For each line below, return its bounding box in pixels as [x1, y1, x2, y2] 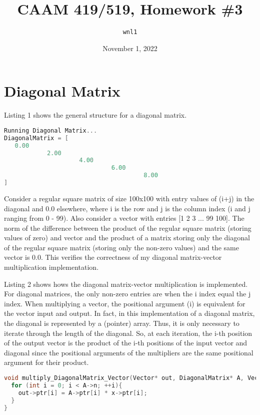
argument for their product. [4, 357, 89, 367]
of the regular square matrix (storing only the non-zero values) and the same [4, 242, 239, 252]
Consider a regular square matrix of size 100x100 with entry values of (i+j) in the [4, 193, 254, 203]
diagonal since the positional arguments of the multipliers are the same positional [4, 347, 253, 357]
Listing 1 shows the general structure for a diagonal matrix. [4, 110, 187, 120]
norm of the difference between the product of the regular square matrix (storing [4, 222, 251, 233]
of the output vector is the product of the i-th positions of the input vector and [4, 337, 247, 348]
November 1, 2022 [102, 43, 157, 53]
